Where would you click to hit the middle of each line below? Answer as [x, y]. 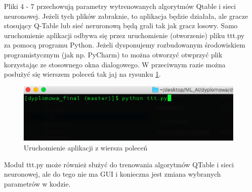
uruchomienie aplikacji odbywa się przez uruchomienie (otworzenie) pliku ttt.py [124, 35]
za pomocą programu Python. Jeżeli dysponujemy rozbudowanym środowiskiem [125, 45]
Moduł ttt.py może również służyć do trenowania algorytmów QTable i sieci [119, 164]
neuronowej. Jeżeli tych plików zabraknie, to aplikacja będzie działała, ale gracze [126, 16]
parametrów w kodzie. [37, 183]
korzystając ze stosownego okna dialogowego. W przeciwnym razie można [115, 64]
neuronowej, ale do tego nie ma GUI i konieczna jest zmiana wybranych [112, 174]
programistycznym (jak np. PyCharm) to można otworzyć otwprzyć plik [113, 54]
